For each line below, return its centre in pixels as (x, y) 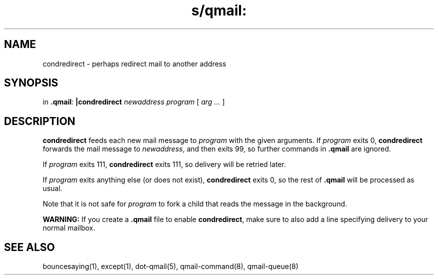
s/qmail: (219, 10)
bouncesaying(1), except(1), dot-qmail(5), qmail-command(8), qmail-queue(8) (170, 266)
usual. (52, 188)
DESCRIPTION (40, 121)
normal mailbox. (69, 228)
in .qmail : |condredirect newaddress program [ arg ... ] (134, 102)
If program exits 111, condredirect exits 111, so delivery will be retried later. (164, 164)
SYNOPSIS (31, 83)
